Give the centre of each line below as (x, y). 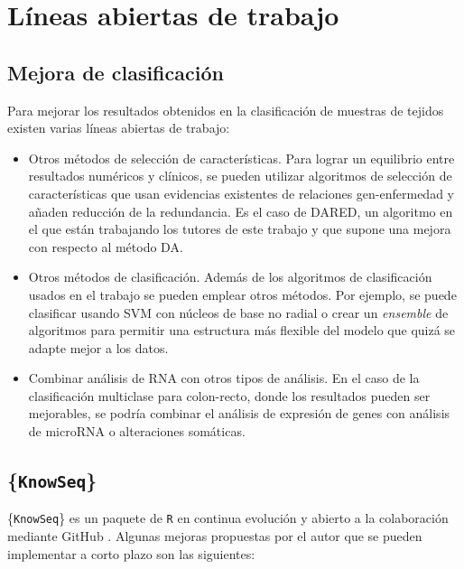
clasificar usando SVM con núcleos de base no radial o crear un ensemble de (238, 312)
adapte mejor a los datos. (98, 347)
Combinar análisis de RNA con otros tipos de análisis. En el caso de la (224, 378)
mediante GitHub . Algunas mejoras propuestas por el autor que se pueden (215, 536)
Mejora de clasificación (116, 72)
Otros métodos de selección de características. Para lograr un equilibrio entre (241, 158)
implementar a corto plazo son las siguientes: (131, 553)
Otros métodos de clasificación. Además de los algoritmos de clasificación (230, 277)
